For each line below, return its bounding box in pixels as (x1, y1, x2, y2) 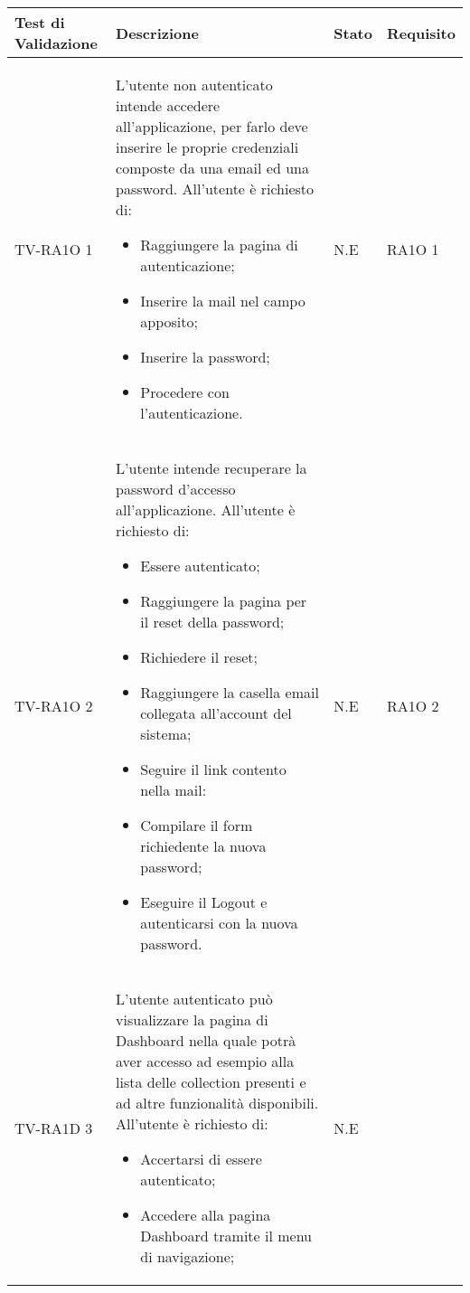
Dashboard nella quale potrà (116, 1030, 296, 1051)
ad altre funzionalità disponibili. (116, 1092, 319, 1113)
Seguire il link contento (140, 759, 287, 779)
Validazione (14, 33, 98, 53)
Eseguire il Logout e (140, 892, 268, 912)
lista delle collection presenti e (116, 1071, 306, 1092)
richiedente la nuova (140, 835, 267, 856)
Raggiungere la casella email (140, 682, 319, 703)
